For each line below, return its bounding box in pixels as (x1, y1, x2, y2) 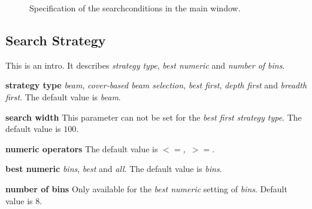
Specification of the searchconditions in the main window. (29, 2, 241, 14)
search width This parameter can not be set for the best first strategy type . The (5, 110, 302, 123)
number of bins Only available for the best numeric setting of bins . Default (5, 182, 287, 195)
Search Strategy (5, 30, 106, 49)
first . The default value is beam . (5, 90, 121, 103)
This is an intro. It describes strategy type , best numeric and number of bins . (5, 59, 285, 71)
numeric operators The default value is (5, 142, 158, 155)
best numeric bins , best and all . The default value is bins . (5, 162, 222, 175)
